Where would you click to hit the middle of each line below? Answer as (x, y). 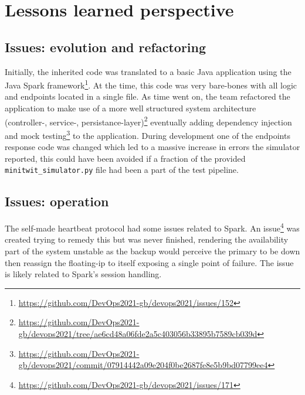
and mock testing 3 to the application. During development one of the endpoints (148, 134)
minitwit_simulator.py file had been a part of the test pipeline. (122, 170)
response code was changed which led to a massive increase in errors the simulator (152, 147)
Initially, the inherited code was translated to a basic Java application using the (148, 71)
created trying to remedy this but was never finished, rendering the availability (147, 239)
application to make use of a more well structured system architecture (131, 108)
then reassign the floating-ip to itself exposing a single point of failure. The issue (149, 262)
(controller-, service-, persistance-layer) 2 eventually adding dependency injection (148, 121)
